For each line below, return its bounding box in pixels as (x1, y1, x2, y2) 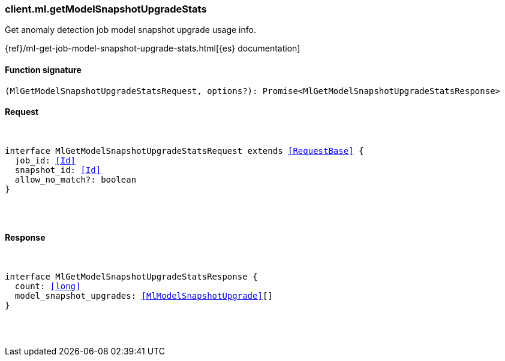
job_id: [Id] (14, 155, 76, 165)
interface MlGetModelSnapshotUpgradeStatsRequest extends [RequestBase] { (5, 145, 364, 156)
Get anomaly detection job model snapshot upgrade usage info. (5, 25, 256, 35)
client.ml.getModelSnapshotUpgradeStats (5, 3, 207, 15)
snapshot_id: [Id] (14, 165, 101, 175)
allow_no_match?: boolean (14, 174, 137, 184)
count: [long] (14, 281, 81, 292)
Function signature (5, 64, 82, 75)
